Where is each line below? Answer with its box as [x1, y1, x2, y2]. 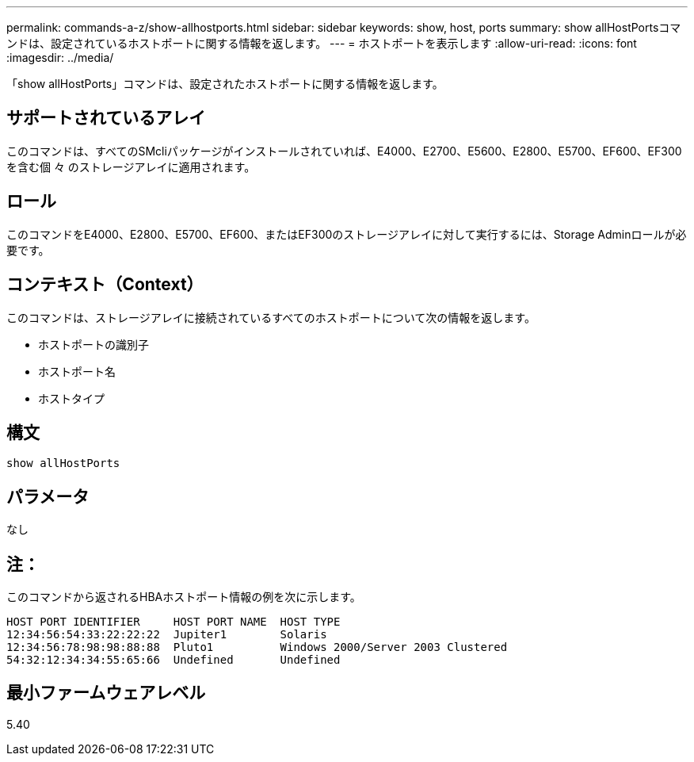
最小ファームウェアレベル [6, 683, 206, 703]
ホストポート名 [38, 364, 116, 378]
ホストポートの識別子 [38, 337, 149, 351]
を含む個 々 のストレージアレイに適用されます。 [6, 159, 256, 174]
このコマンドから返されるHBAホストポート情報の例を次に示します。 [6, 590, 361, 604]
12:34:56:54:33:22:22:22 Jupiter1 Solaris [6, 628, 327, 641]
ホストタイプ [38, 391, 105, 405]
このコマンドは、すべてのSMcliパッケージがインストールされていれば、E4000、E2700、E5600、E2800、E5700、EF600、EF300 [6, 144, 682, 158]
